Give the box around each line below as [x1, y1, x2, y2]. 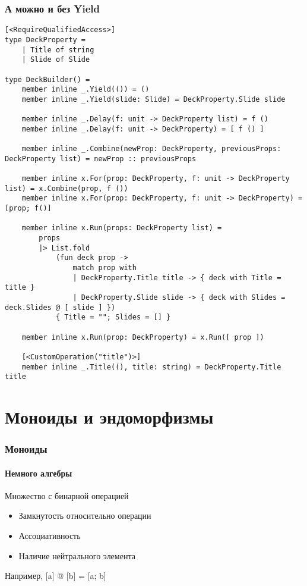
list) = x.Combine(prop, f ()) [5, 184, 128, 193]
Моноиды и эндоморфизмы [5, 405, 214, 429]
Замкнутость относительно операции [18, 509, 151, 522]
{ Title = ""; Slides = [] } [55, 313, 171, 322]
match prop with [72, 263, 137, 272]
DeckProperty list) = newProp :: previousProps [5, 154, 197, 163]
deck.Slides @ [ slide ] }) [5, 303, 116, 312]
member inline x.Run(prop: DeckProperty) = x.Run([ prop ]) [21, 333, 264, 341]
